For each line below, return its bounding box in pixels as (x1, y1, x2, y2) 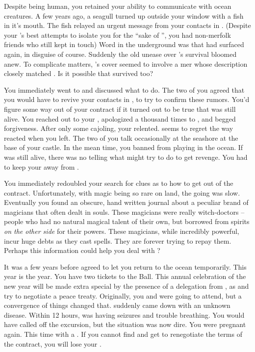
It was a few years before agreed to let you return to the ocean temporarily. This (4, 261, 247, 272)
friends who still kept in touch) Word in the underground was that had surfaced (4, 39, 244, 50)
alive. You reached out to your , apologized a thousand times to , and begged (4, 113, 236, 124)
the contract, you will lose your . (4, 338, 102, 349)
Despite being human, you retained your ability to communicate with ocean (4, 1, 231, 11)
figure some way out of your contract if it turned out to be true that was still (4, 103, 236, 114)
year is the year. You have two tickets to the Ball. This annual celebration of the (4, 271, 246, 281)
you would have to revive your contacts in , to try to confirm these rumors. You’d (4, 94, 250, 104)
